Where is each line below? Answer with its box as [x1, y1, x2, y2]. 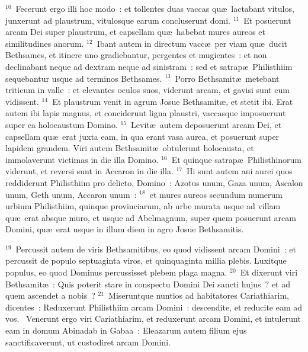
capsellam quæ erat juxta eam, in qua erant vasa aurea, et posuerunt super [5, 130, 280, 142]
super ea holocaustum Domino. [5, 118, 118, 130]
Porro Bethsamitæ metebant [175, 72, 280, 84]
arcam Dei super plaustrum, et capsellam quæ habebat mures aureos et [5, 25, 266, 38]
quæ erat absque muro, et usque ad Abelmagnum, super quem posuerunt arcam [5, 211, 296, 223]
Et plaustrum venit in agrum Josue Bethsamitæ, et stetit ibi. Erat [52, 95, 293, 107]
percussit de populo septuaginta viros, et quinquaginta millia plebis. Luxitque [5, 254, 287, 267]
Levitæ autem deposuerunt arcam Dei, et [131, 118, 282, 130]
